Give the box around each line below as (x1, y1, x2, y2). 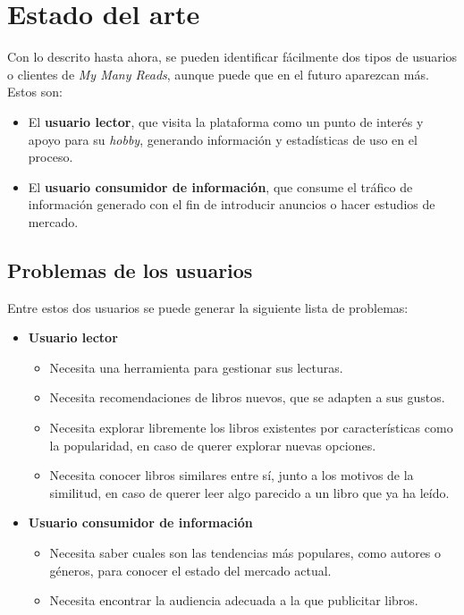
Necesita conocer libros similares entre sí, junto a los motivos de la (49, 466, 414, 484)
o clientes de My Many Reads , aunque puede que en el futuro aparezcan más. (7, 64, 429, 83)
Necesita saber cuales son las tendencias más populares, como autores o (49, 543, 442, 562)
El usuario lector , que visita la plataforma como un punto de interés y (28, 112, 424, 131)
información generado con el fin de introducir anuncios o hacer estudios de (28, 195, 435, 214)
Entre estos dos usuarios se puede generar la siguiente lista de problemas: (7, 298, 409, 316)
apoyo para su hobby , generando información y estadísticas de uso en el (28, 130, 418, 148)
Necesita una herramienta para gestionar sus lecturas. (49, 358, 343, 376)
